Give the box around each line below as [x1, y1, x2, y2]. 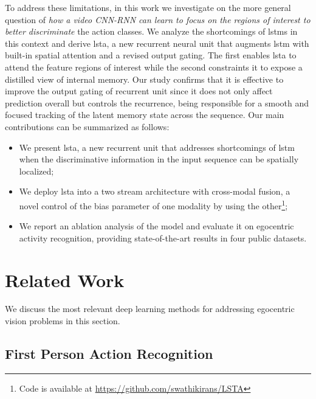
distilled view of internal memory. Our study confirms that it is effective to [5, 72, 284, 85]
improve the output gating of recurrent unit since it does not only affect [5, 85, 273, 97]
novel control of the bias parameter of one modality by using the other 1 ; [19, 197, 288, 212]
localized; [19, 164, 54, 177]
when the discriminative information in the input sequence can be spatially [19, 153, 299, 165]
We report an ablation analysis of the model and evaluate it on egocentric [19, 220, 294, 232]
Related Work [5, 267, 125, 292]
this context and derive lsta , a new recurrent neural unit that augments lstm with [5, 36, 309, 49]
